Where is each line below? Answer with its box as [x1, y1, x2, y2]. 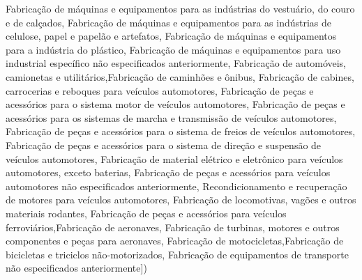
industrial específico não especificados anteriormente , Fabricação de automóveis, [6, 56, 347, 70]
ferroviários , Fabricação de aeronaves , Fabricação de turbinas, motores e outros [6, 219, 340, 234]
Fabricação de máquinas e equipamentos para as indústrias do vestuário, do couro [6, 1, 355, 15]
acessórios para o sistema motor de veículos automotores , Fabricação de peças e [6, 97, 345, 111]
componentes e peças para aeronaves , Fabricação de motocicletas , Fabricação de [6, 233, 344, 248]
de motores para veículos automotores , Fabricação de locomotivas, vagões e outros [6, 192, 356, 207]
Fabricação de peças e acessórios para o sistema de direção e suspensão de [6, 137, 322, 152]
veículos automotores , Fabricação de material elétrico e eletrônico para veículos [6, 151, 343, 166]
